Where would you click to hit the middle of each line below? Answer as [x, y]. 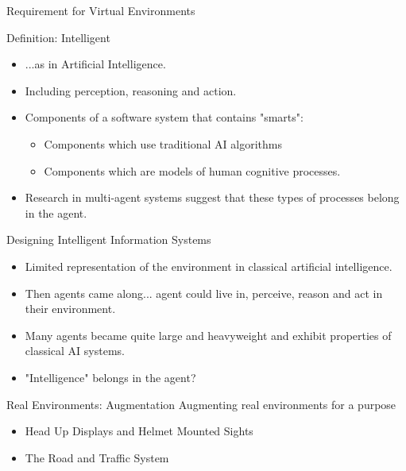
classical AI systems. [75, 351]
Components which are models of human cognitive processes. [192, 170]
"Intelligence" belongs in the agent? [110, 377]
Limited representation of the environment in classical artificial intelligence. [209, 266]
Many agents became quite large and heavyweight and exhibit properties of [208, 335]
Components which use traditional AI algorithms [163, 143]
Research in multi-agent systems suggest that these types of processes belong [212, 197]
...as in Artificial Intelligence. [95, 64]
